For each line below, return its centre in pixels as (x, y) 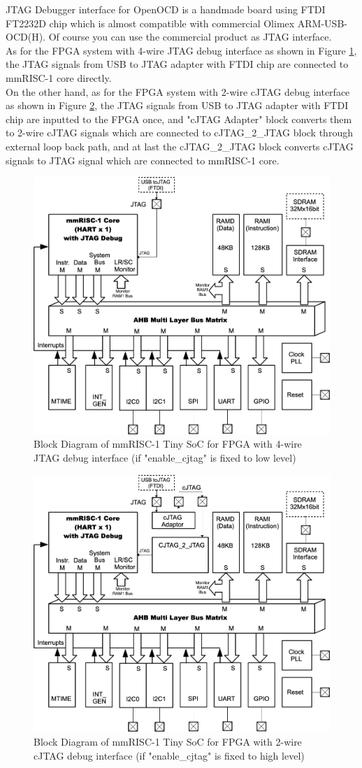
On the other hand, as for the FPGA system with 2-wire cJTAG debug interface (178, 91)
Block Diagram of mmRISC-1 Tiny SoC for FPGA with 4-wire (168, 444)
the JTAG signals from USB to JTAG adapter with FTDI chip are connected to (177, 64)
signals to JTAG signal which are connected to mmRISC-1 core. (143, 160)
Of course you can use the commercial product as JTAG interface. (190, 37)
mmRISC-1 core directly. (59, 77)
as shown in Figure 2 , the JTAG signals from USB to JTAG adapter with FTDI (177, 105)
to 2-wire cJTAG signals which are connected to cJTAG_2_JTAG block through (179, 133)
